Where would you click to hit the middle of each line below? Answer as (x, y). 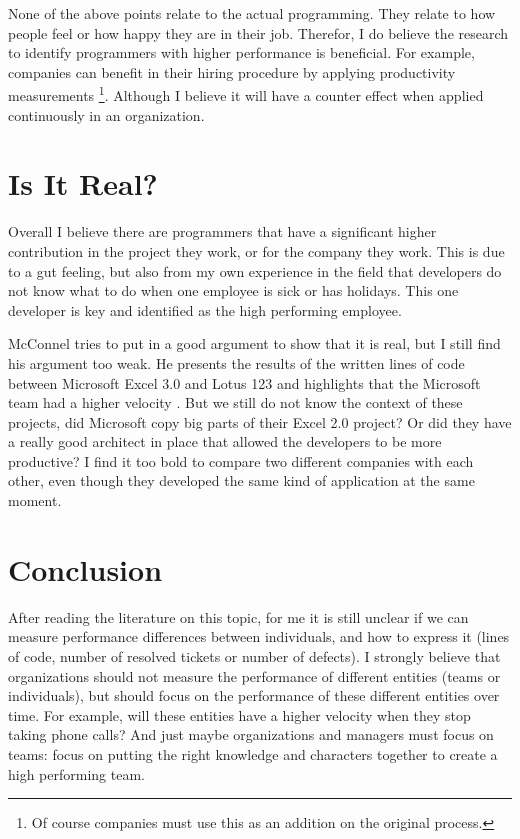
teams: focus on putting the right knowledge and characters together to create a (253, 753)
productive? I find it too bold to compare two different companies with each (241, 460)
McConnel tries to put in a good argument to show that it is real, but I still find (254, 343)
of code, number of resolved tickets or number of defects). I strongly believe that (254, 655)
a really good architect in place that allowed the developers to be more (225, 441)
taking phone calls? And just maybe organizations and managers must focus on (251, 734)
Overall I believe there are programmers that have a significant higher (222, 231)
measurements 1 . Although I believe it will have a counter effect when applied (246, 94)
